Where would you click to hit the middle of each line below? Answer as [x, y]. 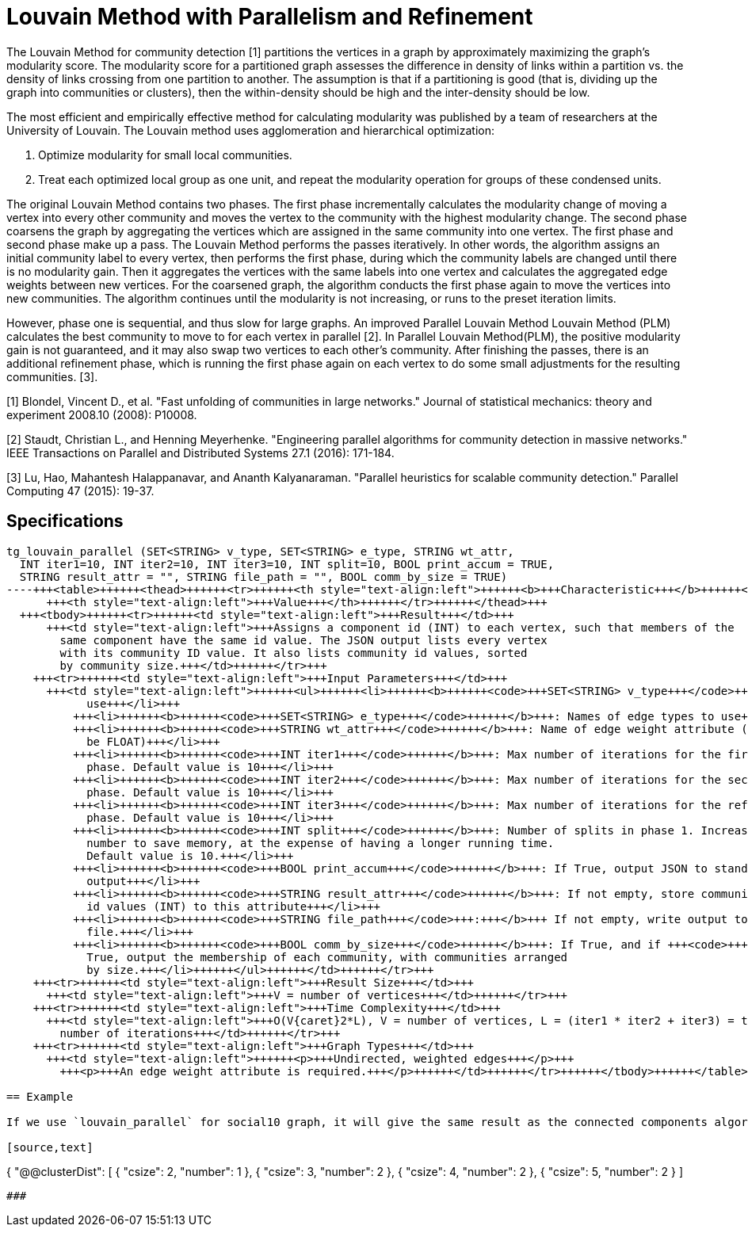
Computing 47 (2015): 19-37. [80, 491]
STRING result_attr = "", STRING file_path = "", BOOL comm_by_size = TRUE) [263, 576]
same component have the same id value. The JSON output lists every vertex [303, 640]
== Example [40, 1096]
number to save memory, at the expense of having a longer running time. [321, 843]
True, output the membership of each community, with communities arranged [327, 957]
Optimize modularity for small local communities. [165, 155]
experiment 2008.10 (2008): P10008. [102, 414]
